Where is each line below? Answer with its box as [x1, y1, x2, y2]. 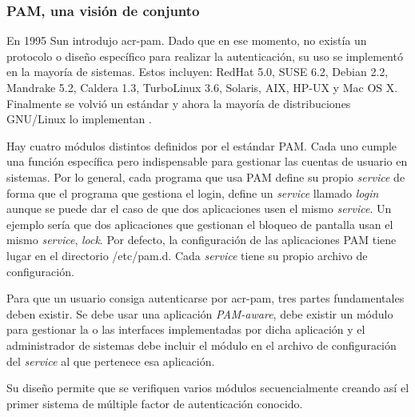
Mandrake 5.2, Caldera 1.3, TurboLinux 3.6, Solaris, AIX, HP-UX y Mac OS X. [6, 79, 398, 95]
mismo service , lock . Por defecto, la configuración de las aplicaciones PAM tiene [6, 231, 397, 248]
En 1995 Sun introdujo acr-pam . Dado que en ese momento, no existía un [6, 32, 367, 49]
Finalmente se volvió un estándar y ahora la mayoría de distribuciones [6, 94, 351, 111]
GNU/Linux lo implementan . [6, 110, 152, 127]
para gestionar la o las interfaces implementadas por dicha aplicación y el [6, 321, 365, 338]
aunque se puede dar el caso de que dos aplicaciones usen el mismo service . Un [6, 200, 392, 217]
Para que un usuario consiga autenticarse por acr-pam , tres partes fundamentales [6, 290, 405, 307]
